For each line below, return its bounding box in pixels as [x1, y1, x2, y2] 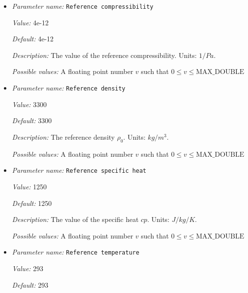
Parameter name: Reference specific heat [12, 165, 147, 175]
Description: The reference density [12, 131, 115, 142]
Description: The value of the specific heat [12, 214, 139, 224]
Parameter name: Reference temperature [12, 247, 139, 257]
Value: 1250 [12, 181, 47, 191]
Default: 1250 [12, 198, 52, 208]
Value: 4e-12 [12, 17, 49, 27]
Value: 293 [12, 263, 43, 273]
